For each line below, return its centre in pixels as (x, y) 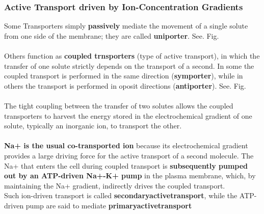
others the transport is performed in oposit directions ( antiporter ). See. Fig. (125, 85)
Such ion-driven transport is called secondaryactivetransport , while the (121, 195)
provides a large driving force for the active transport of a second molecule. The (129, 155)
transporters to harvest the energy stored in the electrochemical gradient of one (128, 115)
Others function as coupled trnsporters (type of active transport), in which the (132, 56)
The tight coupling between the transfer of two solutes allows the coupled (119, 105)
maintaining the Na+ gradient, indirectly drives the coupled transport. (115, 185)
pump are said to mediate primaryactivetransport (109, 205)
